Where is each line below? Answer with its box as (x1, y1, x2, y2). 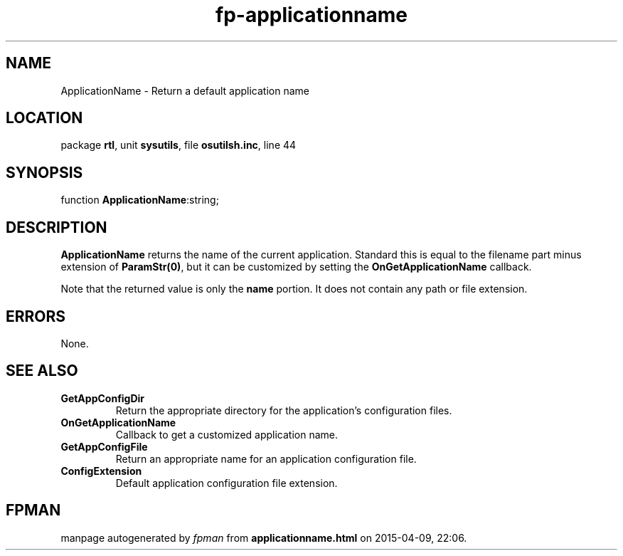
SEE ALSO (6, 362, 78, 380)
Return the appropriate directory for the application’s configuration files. (115, 404, 452, 416)
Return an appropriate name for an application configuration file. (115, 452, 417, 465)
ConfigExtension (60, 464, 142, 477)
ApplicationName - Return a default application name (60, 84, 309, 97)
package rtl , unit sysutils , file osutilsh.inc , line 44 (60, 139, 297, 152)
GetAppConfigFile (60, 440, 148, 453)
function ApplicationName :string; (60, 194, 219, 206)
